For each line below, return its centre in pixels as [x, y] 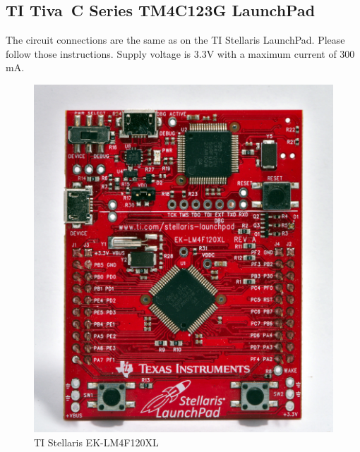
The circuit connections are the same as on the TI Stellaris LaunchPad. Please [175, 40]
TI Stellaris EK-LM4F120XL [96, 442]
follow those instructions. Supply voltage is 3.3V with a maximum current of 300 [180, 53]
